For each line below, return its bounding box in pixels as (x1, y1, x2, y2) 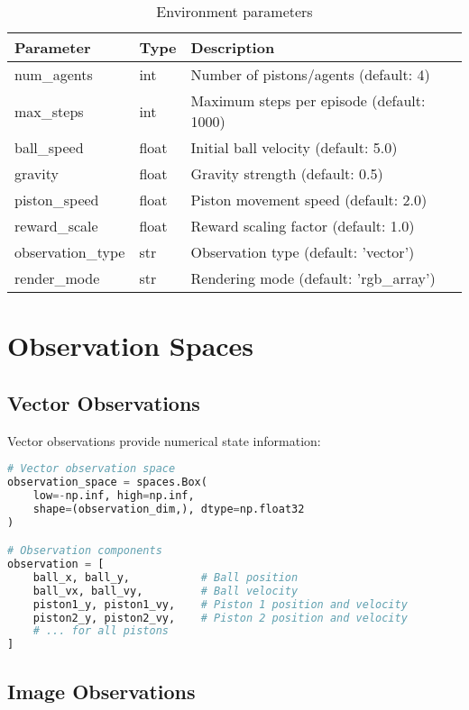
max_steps (14, 100, 84, 122)
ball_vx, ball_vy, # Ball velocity (32, 584, 299, 597)
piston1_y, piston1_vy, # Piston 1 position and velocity (32, 597, 408, 611)
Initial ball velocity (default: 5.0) (190, 137, 398, 158)
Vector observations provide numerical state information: (7, 431, 321, 450)
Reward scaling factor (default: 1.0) (190, 215, 415, 236)
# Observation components (7, 544, 162, 558)
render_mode (14, 268, 100, 288)
